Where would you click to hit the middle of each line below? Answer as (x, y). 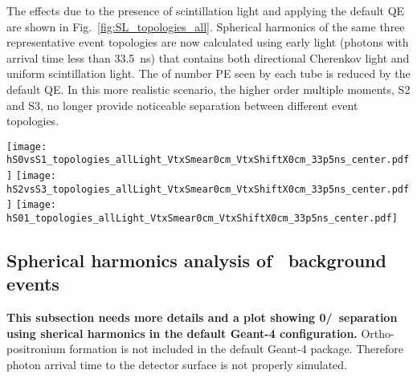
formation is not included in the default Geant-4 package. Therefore (236, 349)
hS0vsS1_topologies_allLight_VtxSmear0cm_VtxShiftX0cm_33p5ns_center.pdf (208, 160)
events (33, 284)
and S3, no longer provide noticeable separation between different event (182, 105)
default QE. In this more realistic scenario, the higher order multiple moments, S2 (208, 89)
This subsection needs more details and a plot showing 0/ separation (202, 317)
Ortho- (378, 333)
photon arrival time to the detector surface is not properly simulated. (177, 365)
